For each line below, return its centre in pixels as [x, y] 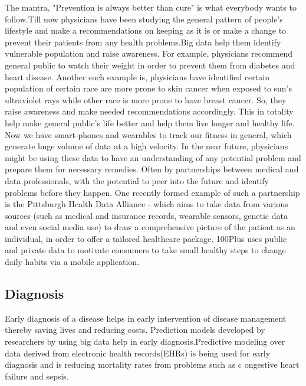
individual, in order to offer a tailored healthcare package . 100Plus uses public [146, 238]
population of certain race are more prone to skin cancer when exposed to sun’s [149, 88]
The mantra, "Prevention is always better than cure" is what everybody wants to [151, 7]
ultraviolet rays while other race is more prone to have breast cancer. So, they [146, 99]
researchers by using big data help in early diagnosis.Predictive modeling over [145, 341]
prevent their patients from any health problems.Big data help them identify [143, 42]
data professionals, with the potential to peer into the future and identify [137, 180]
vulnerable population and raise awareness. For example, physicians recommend [149, 53]
